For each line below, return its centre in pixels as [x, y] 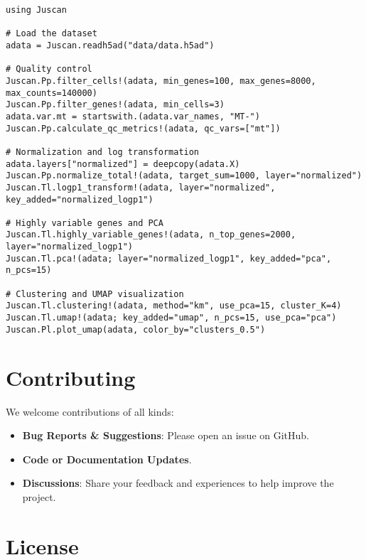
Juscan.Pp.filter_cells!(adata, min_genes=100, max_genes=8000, [161, 81]
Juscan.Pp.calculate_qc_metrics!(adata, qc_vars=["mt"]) [143, 128]
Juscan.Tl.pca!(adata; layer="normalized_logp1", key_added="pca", [169, 258]
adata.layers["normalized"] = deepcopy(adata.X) [123, 164]
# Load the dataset [52, 34]
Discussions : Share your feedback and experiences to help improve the [178, 483]
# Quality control [49, 69]
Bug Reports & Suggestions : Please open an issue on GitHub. [166, 435]
